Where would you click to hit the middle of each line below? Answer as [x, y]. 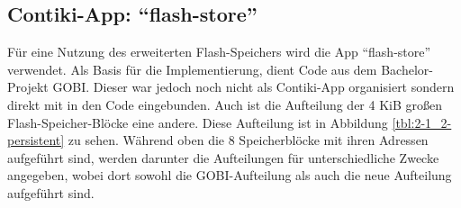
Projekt [28, 87]
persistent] [36, 140]
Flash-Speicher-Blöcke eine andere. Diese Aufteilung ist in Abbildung [198, 122]
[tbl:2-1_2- [422, 122]
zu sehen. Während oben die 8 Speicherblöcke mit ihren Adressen [248, 140]
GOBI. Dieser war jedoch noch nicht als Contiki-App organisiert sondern [253, 87]
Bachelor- [407, 69]
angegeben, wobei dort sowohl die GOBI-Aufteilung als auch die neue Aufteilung [230, 175]
